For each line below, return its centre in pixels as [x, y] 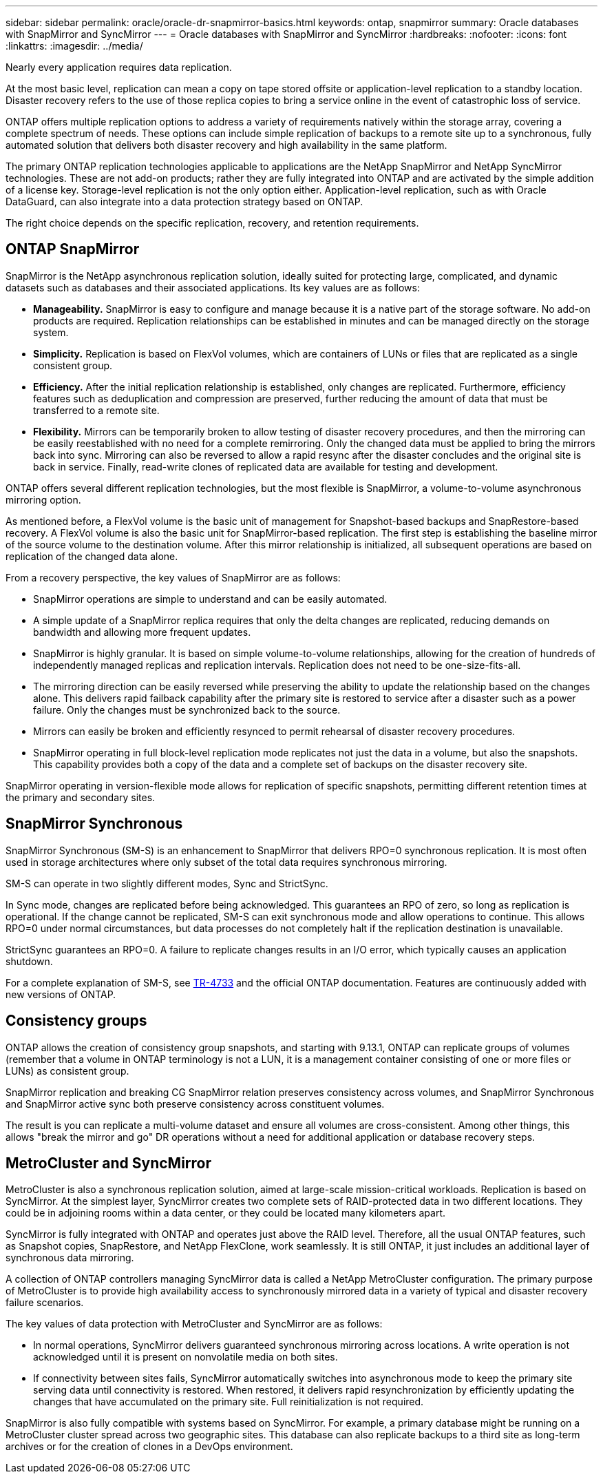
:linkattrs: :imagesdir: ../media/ [74, 46]
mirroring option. [43, 499]
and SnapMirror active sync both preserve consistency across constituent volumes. [195, 1104]
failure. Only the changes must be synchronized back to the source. [187, 710]
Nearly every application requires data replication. [119, 67]
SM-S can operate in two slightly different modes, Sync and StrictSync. [167, 883]
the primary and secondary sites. [81, 797]
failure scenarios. [45, 1303]
